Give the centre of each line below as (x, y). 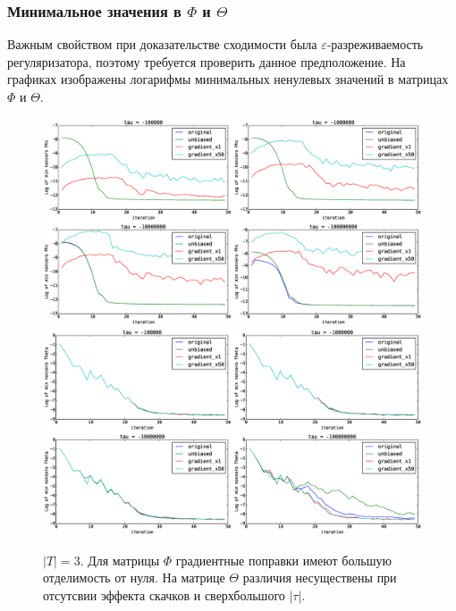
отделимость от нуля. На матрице (134, 578)
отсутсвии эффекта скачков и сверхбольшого (164, 595)
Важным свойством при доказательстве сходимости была (162, 44)
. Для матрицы (120, 560)
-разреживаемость (375, 44)
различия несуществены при (320, 578)
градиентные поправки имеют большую (283, 560)
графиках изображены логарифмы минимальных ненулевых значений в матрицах (228, 79)
